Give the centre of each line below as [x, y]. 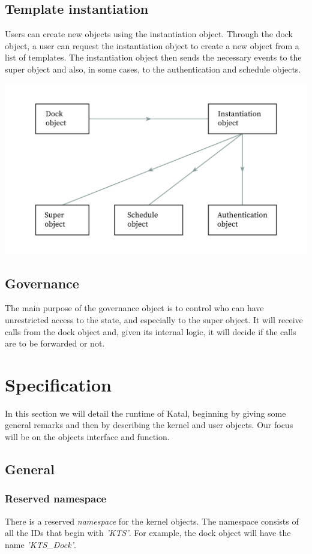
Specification [58, 384]
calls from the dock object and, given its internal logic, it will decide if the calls [151, 331]
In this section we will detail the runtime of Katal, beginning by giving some [145, 413]
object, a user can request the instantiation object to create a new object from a [152, 45]
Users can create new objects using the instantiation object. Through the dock [149, 34]
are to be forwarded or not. [55, 343]
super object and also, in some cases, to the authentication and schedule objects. [153, 69]
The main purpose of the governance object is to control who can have [134, 308]
